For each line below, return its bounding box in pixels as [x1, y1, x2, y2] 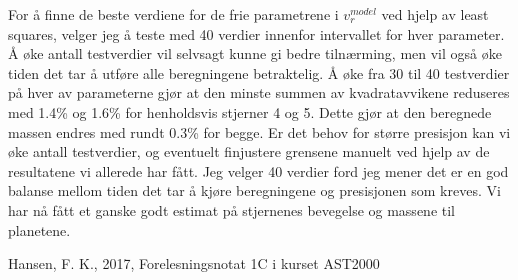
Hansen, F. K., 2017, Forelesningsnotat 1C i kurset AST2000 [8, 253, 380, 274]
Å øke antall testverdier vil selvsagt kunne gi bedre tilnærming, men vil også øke [8, 43, 502, 64]
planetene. [8, 219, 71, 240]
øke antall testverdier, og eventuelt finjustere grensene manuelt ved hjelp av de [8, 141, 490, 162]
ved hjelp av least [381, 4, 489, 24]
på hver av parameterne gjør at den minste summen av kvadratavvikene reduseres [8, 82, 510, 103]
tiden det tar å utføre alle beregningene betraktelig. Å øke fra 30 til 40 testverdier [8, 62, 510, 83]
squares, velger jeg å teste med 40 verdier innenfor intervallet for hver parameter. [8, 23, 505, 44]
